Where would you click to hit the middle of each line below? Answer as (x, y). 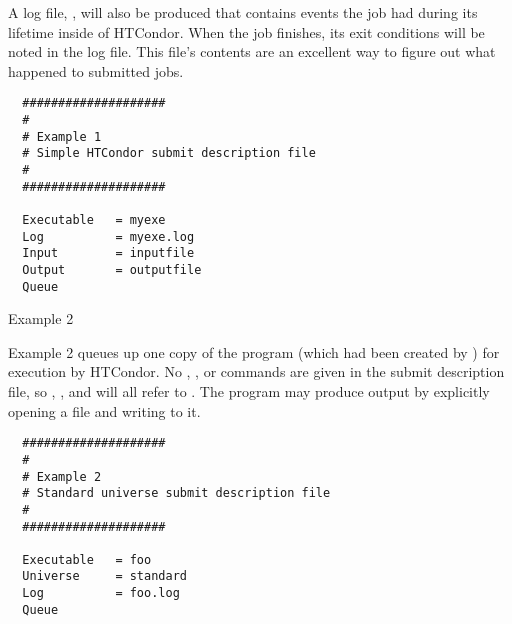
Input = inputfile (108, 253)
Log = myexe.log (108, 236)
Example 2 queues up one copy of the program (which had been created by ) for (254, 351)
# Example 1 (62, 136)
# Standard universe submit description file (176, 493)
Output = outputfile (112, 269)
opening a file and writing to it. (104, 410)
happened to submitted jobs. (96, 70)
